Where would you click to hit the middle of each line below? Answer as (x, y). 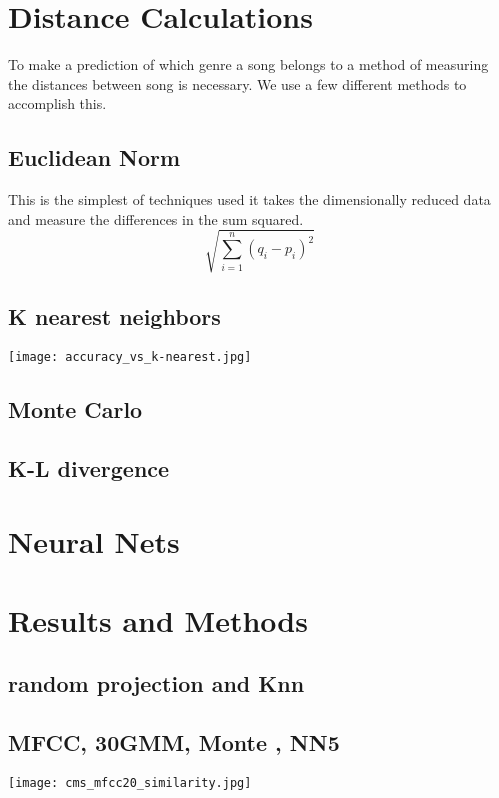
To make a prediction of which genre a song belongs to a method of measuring (248, 64)
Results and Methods (158, 619)
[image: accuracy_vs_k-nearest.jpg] (130, 357)
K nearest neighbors (114, 316)
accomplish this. (57, 103)
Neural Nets (94, 541)
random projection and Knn (156, 683)
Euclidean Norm (94, 157)
